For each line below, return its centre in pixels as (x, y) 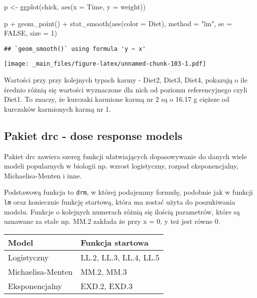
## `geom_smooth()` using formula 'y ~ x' (75, 49)
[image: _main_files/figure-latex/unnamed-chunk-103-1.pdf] (105, 64)
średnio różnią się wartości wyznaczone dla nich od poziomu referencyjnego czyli (126, 89)
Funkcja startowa (114, 242)
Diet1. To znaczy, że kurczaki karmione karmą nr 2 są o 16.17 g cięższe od (117, 99)
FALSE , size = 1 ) (31, 33)
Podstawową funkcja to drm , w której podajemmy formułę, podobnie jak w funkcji (128, 192)
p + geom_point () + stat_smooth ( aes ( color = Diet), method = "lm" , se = (118, 23)
